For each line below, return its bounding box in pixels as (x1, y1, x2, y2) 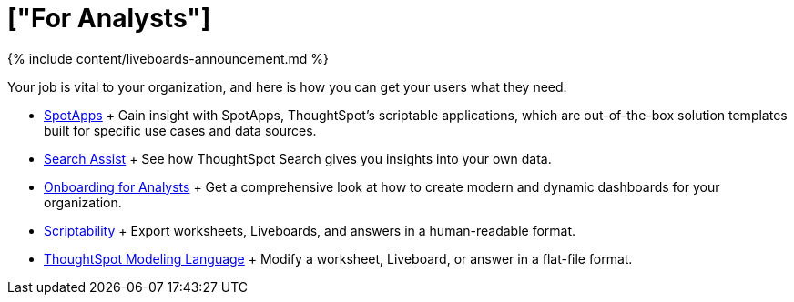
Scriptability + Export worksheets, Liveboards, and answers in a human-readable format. (44, 222, 576, 238)
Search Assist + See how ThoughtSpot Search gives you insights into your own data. (44, 150, 552, 166)
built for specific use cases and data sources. (44, 122, 317, 138)
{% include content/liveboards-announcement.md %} (7, 50, 330, 66)
